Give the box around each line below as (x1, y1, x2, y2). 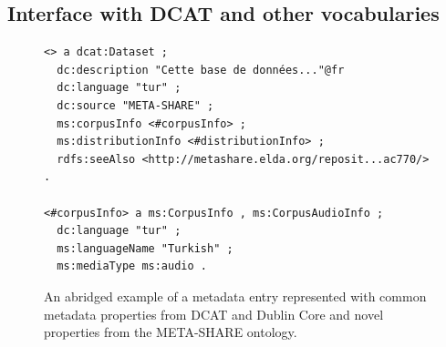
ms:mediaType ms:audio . (57, 260, 207, 273)
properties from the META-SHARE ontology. (44, 322, 297, 342)
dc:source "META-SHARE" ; (57, 98, 214, 112)
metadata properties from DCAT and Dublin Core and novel (44, 304, 384, 323)
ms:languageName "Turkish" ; (57, 241, 233, 255)
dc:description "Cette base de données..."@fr (57, 63, 345, 77)
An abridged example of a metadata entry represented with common (44, 286, 427, 305)
